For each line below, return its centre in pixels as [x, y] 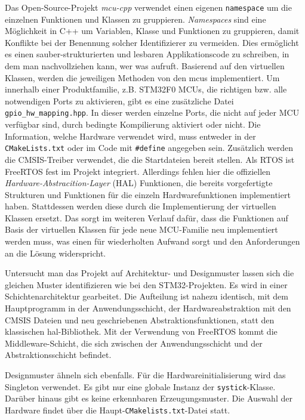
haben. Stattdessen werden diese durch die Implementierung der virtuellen [141, 206]
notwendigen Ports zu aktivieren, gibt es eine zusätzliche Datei [119, 101]
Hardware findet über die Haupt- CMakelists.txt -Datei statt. [118, 410]
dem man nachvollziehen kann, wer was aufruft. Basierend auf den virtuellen [145, 66]
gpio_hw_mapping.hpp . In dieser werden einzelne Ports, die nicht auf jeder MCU [152, 112]
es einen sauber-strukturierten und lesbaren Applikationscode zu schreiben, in [147, 54]
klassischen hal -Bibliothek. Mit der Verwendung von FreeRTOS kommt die [141, 331]
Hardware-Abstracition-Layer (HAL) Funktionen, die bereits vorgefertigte [139, 183]
